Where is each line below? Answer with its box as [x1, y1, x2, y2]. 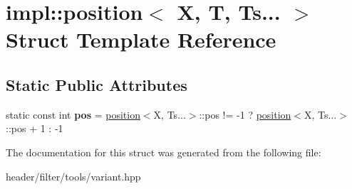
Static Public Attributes [6, 73, 187, 95]
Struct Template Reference [6, 25, 276, 54]
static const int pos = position [6, 107, 140, 121]
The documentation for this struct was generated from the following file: [6, 144, 321, 159]
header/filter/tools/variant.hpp [6, 168, 141, 183]
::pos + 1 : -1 [6, 121, 63, 136]
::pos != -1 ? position [199, 107, 291, 121]
